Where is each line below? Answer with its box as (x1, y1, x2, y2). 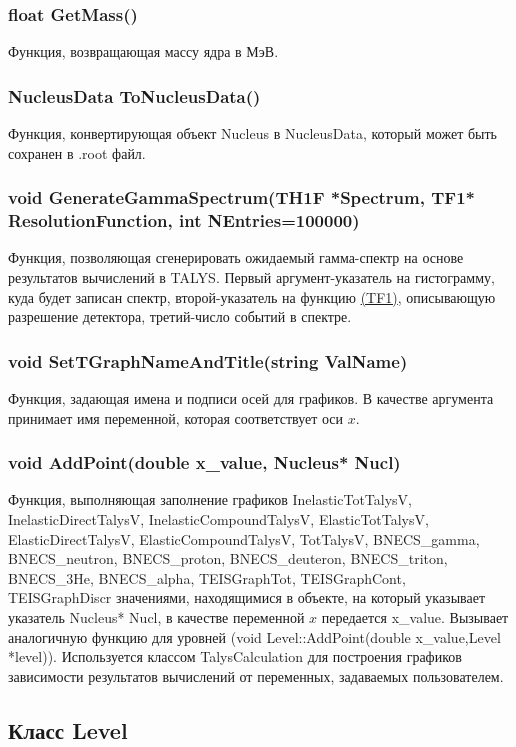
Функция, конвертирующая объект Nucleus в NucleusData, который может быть (8, 123, 497, 144)
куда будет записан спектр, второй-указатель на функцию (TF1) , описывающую (8, 286, 496, 307)
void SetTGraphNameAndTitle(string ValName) (8, 348, 408, 373)
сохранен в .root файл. (8, 142, 146, 163)
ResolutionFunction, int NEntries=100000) (8, 208, 360, 233)
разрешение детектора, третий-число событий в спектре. (8, 306, 352, 327)
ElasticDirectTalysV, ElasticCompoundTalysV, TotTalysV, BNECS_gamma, (8, 528, 480, 549)
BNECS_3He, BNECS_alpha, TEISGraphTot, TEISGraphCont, (8, 567, 406, 588)
